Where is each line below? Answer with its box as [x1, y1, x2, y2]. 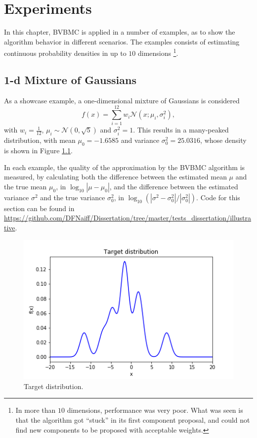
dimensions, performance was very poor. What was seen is [67, 405, 243, 415]
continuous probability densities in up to [4, 47, 127, 58]
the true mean [4, 181, 47, 191]
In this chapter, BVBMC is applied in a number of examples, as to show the [4, 27, 235, 37]
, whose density [200, 135, 247, 145]
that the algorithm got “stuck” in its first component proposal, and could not [15, 415, 250, 425]
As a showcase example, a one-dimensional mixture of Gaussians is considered [4, 95, 240, 105]
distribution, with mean [4, 135, 76, 145]
